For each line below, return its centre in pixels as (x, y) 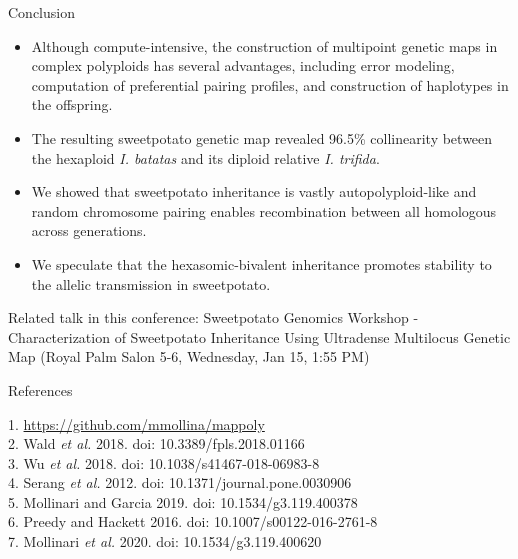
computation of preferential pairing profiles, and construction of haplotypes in (270, 84)
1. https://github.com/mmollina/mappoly (136, 423)
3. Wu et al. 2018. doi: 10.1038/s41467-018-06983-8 (164, 462)
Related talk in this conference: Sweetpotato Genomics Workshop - (213, 317)
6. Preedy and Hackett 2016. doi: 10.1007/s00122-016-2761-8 (193, 521)
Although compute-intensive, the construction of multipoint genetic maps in (264, 45)
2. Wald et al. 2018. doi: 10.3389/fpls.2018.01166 (156, 443)
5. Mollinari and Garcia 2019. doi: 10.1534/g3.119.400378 (183, 501)
